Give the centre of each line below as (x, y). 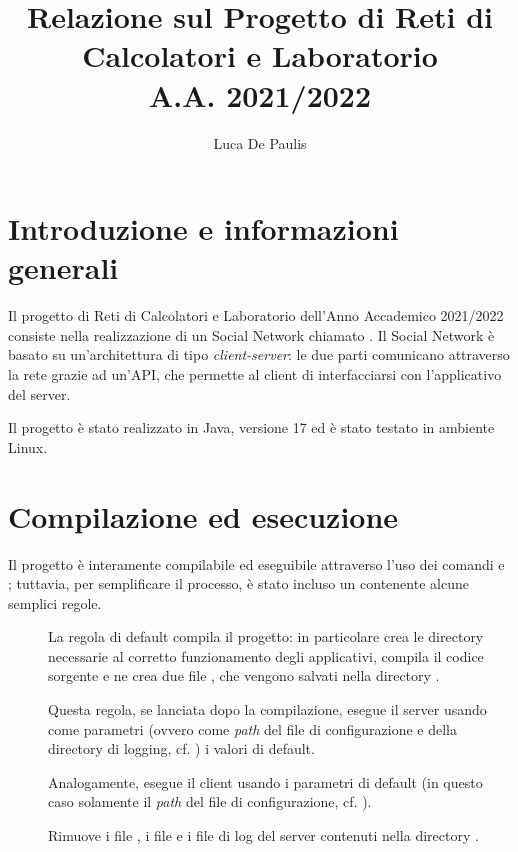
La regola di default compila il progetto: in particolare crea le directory (266, 636)
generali (63, 267)
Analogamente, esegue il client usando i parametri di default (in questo (265, 781)
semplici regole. (55, 602)
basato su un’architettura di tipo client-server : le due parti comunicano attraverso (259, 354)
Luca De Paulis (260, 142)
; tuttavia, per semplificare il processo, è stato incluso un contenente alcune (238, 583)
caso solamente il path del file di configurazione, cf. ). (210, 801)
